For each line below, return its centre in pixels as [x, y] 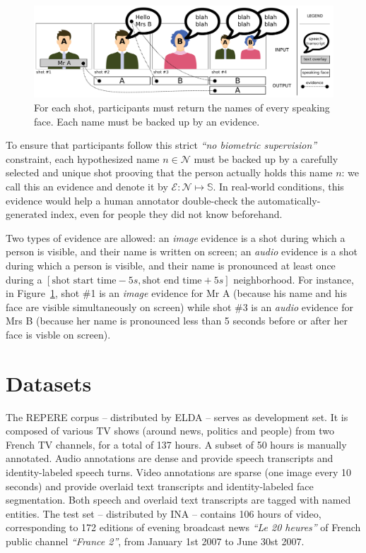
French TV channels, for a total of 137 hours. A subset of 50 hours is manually [176, 444]
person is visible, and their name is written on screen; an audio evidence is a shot [182, 251]
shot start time [84, 280]
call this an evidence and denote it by [87, 186]
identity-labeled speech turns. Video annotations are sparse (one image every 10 [178, 472]
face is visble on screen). [58, 334]
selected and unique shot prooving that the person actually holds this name [169, 172]
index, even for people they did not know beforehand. [166, 214]
